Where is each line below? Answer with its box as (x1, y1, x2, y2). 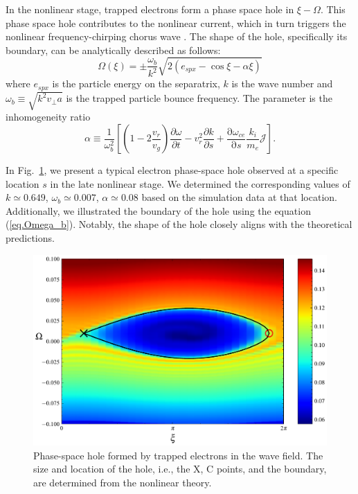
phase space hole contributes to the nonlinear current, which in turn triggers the (6, 15, 346, 30)
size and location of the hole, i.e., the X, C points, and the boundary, (33, 461, 327, 476)
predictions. (6, 231, 55, 245)
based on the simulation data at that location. (141, 190, 337, 204)
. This (320, 2, 346, 16)
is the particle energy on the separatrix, (52, 76, 220, 91)
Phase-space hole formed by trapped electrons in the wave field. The (33, 448, 323, 462)
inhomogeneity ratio (6, 109, 91, 124)
